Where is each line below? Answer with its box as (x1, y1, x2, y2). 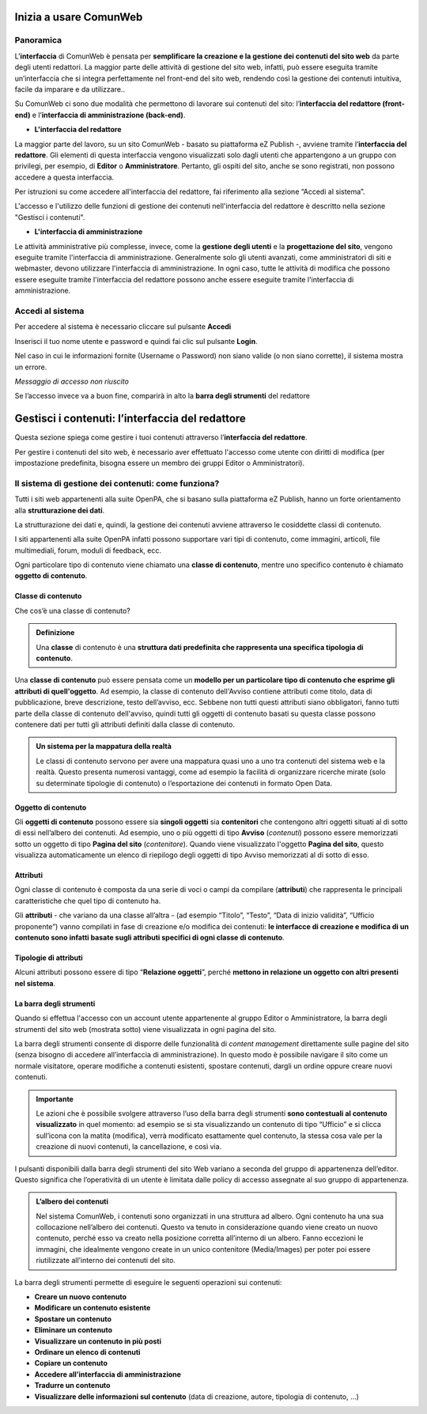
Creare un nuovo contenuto (34, 1292, 127, 1302)
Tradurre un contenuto (34, 1381, 111, 1390)
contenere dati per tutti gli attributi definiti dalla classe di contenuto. (14, 720, 235, 729)
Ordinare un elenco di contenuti (34, 1347, 141, 1356)
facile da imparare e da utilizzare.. (14, 84, 126, 94)
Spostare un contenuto (34, 1314, 112, 1324)
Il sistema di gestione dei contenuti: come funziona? (14, 478, 220, 489)
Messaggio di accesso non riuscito (14, 376, 130, 386)
